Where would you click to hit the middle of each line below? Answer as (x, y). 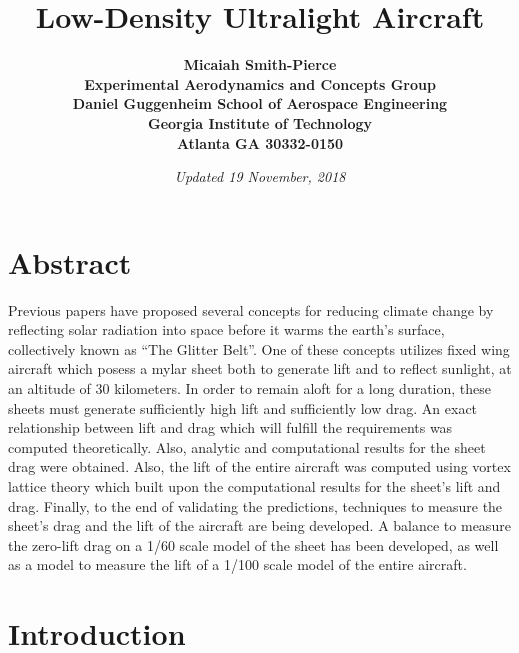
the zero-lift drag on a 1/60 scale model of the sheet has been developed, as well (253, 544)
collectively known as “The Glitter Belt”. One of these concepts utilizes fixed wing (259, 348)
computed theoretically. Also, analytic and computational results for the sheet (247, 446)
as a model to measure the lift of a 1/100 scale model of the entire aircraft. (237, 564)
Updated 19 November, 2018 (260, 176)
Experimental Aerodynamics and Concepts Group (260, 83)
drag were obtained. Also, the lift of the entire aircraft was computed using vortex (259, 466)
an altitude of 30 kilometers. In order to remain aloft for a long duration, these (250, 388)
